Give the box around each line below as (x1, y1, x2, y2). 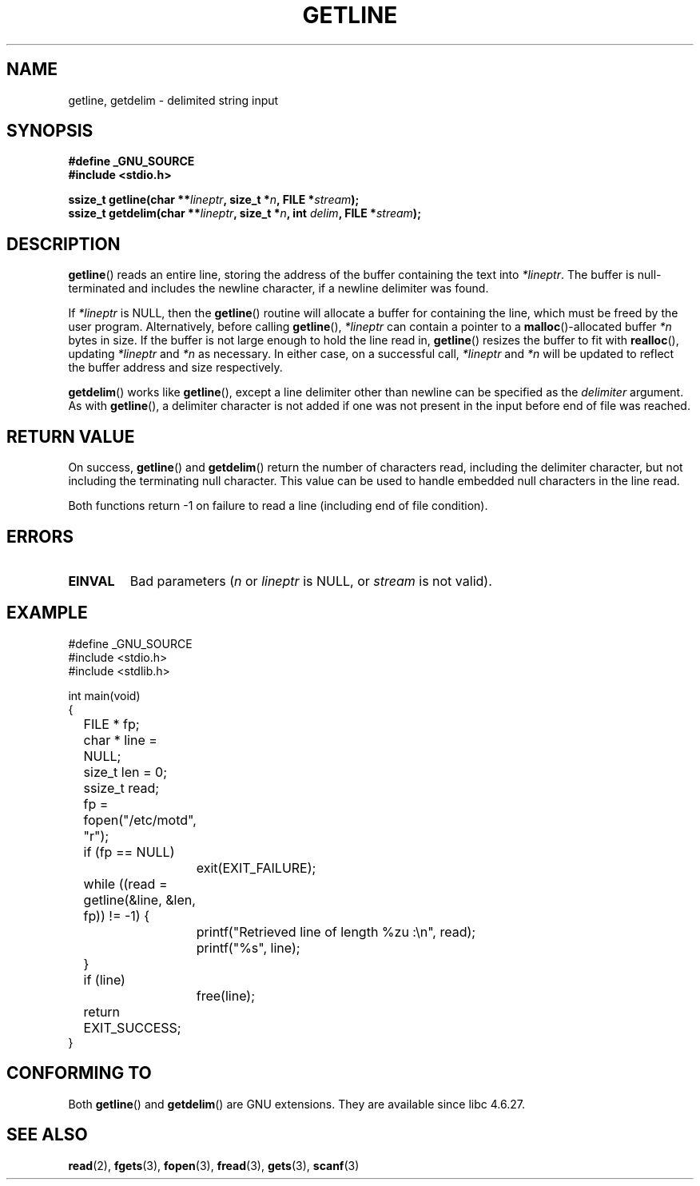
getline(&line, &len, (83, 891, 196, 908)
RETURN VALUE (6, 426, 135, 447)
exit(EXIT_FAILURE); (196, 859, 316, 876)
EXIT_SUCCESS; (83, 1019, 181, 1036)
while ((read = (83, 875, 168, 892)
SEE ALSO (6, 1124, 88, 1145)
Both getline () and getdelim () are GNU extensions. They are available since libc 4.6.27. (68, 1096, 525, 1111)
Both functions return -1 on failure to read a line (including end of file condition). (68, 499, 488, 513)
